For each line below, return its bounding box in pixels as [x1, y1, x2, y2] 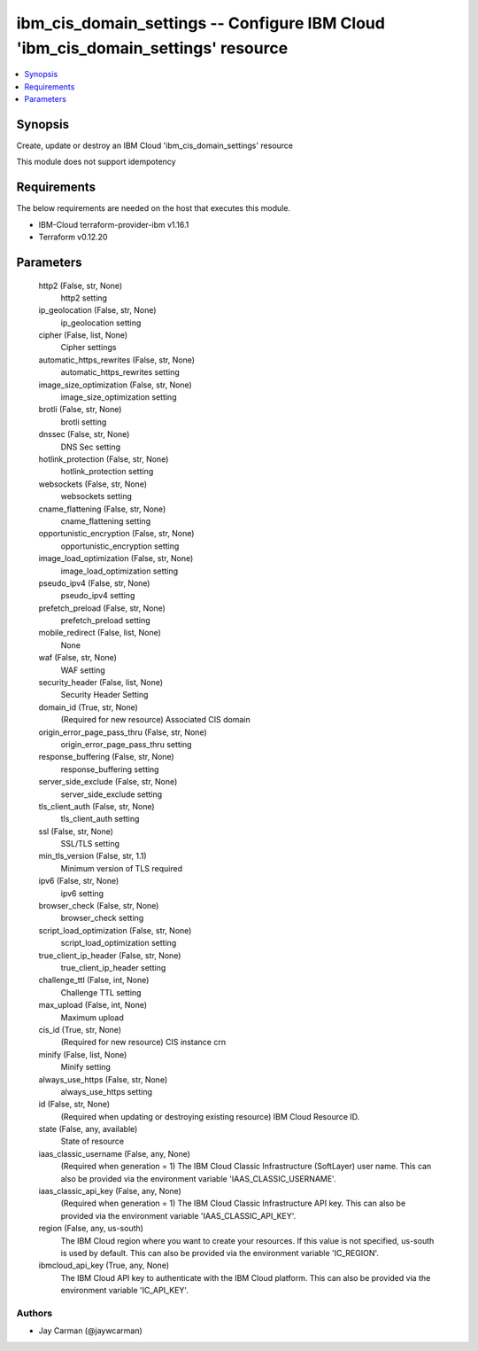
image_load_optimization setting [60, 566, 179, 576]
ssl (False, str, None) [38, 825, 114, 837]
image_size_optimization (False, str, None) [38, 379, 192, 390]
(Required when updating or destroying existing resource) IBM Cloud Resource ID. [60, 1111, 360, 1121]
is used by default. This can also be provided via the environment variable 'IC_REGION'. [60, 1247, 380, 1258]
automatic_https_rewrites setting [60, 367, 181, 378]
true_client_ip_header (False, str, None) [38, 949, 181, 961]
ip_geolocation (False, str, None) [38, 305, 157, 316]
